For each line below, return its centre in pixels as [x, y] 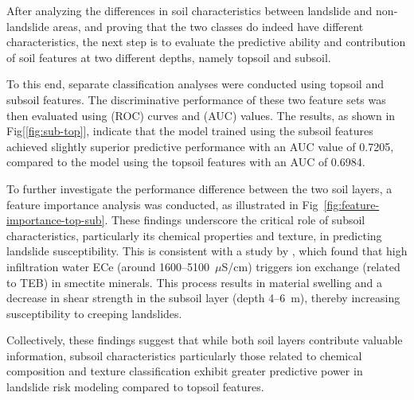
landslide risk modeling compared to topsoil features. [135, 387]
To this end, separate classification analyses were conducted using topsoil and [195, 84]
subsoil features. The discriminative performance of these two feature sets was [196, 99]
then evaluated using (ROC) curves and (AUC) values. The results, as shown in [201, 115]
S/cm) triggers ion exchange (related [311, 266]
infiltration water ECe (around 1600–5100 [108, 266]
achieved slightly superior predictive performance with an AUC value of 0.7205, [200, 146]
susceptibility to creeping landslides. [94, 313]
